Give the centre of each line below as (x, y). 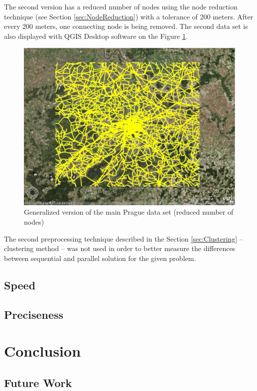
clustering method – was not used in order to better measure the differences (120, 248)
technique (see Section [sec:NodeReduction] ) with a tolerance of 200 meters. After (129, 16)
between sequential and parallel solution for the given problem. (100, 258)
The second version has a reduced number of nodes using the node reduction (121, 6)
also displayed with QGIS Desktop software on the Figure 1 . (96, 36)
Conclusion (43, 351)
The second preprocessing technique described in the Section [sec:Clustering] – (124, 238)
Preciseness (34, 314)
